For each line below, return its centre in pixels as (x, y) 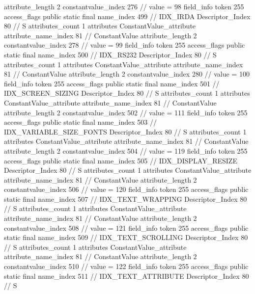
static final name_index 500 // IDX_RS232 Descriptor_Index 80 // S (110, 54)
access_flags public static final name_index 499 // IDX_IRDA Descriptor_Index (127, 16)
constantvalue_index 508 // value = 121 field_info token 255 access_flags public (126, 227)
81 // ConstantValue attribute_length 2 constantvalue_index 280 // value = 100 (127, 74)
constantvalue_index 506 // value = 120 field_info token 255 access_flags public (126, 189)
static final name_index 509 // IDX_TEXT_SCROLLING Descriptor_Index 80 (126, 237)
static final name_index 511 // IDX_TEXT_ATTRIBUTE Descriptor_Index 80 (127, 276)
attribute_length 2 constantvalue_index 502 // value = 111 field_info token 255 (126, 112)
